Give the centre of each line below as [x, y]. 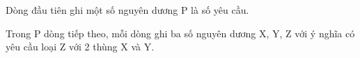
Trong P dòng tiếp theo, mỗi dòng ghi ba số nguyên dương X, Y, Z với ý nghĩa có [180, 33]
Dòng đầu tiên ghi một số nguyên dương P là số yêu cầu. [127, 10]
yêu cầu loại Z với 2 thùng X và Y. [80, 47]
